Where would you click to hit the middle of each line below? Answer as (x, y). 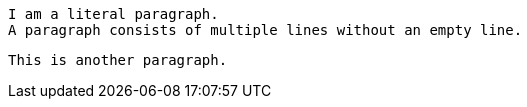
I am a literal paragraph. (113, 14)
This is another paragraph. (118, 60)
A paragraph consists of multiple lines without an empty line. (265, 30)
